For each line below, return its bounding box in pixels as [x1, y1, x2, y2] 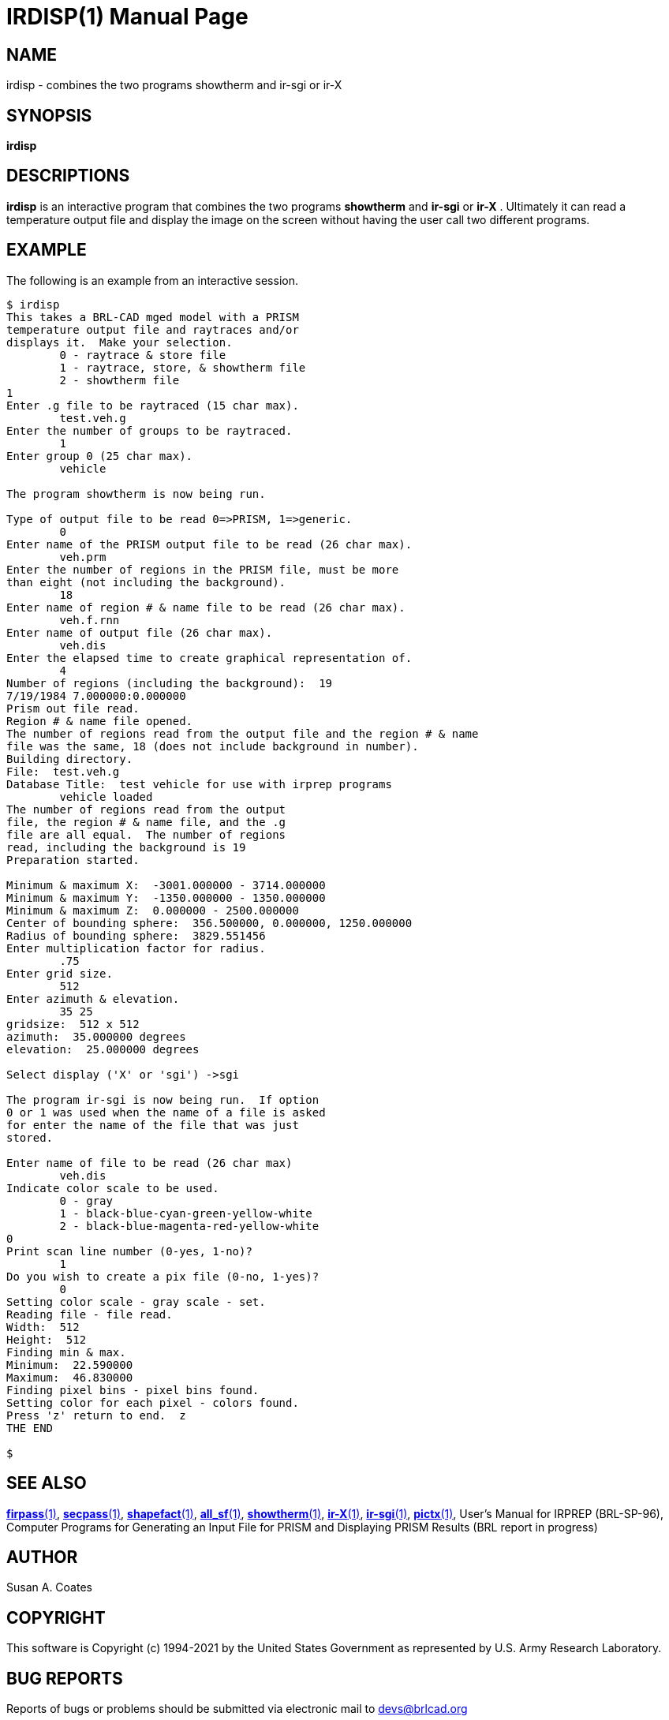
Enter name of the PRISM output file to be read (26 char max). [6, 537, 413, 551]
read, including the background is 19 [6, 840, 246, 854]
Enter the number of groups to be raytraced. [6, 424, 293, 437]
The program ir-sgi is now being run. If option [6, 1093, 320, 1106]
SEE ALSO [6, 1473, 87, 1494]
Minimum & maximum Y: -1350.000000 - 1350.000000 [6, 891, 326, 904]
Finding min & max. [6, 1345, 126, 1359]
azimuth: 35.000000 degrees [6, 1030, 186, 1043]
